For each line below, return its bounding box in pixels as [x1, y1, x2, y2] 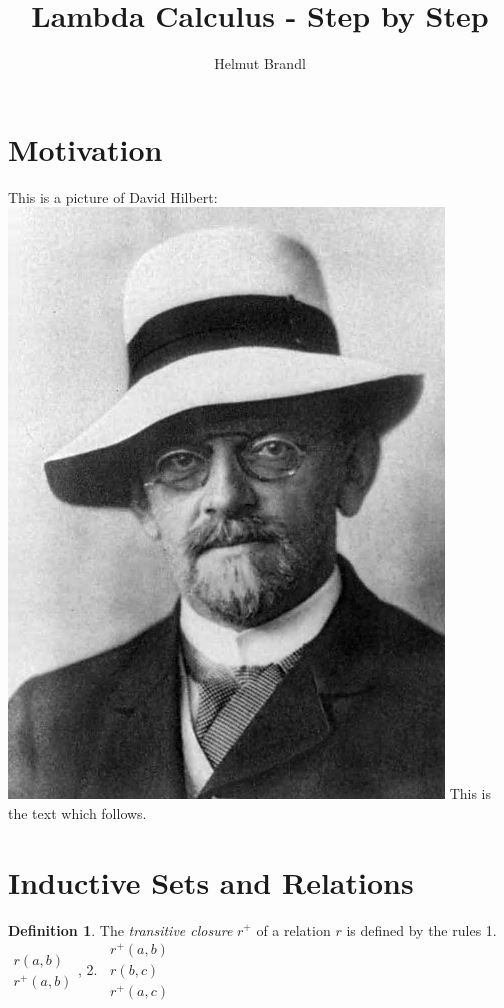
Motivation [8, 128, 163, 169]
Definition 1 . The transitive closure [8, 919, 233, 940]
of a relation [256, 919, 331, 940]
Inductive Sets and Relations [8, 861, 414, 902]
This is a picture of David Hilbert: [8, 186, 218, 207]
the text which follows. [8, 802, 147, 823]
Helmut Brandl [214, 53, 306, 74]
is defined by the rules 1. [346, 919, 497, 940]
